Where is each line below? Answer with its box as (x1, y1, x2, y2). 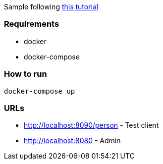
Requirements (4, 19, 59, 29)
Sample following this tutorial (4, 2, 99, 11)
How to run (4, 69, 47, 79)
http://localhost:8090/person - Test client (24, 121, 159, 130)
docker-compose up (4, 87, 75, 95)
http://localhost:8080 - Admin (24, 136, 121, 145)
